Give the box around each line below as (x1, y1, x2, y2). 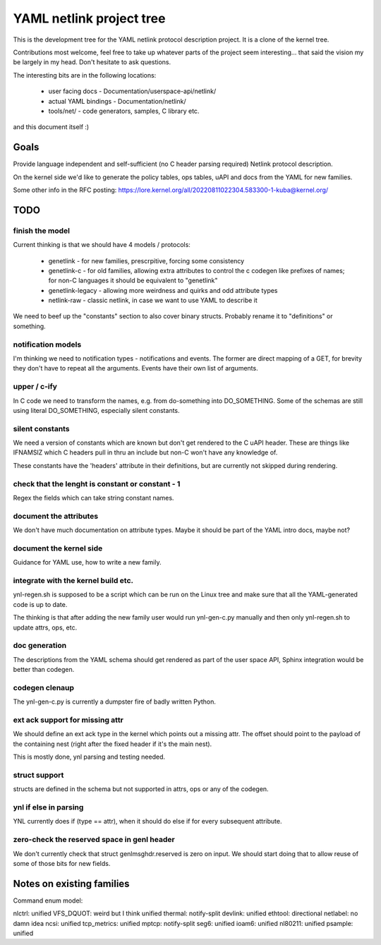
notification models (13, 339, 82, 349)
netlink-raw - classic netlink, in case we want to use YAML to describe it (48, 296, 258, 305)
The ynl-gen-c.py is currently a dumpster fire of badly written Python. (13, 697, 217, 706)
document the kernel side (13, 543, 103, 553)
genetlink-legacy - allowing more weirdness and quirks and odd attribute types (48, 286, 278, 294)
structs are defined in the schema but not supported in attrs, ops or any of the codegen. (13, 785, 269, 793)
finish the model (13, 226, 71, 236)
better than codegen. (13, 666, 75, 674)
